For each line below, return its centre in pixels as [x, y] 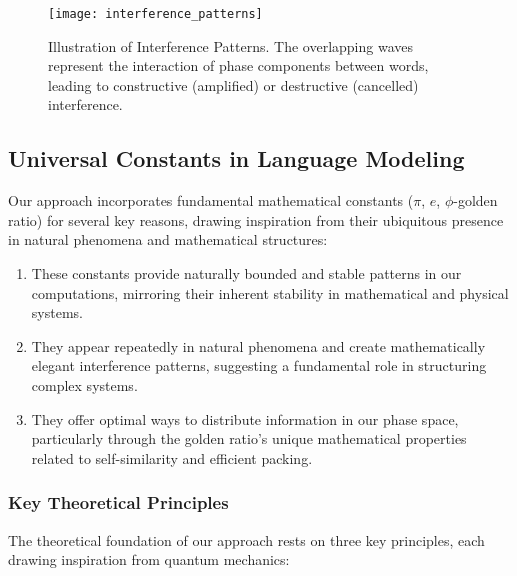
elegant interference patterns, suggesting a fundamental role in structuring [259, 365]
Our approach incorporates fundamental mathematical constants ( [211, 200]
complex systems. [84, 384]
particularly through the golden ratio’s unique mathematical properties [249, 438]
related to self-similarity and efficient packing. [172, 457]
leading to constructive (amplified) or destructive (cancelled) [233, 84]
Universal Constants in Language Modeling [236, 158]
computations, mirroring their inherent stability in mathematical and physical [270, 292]
